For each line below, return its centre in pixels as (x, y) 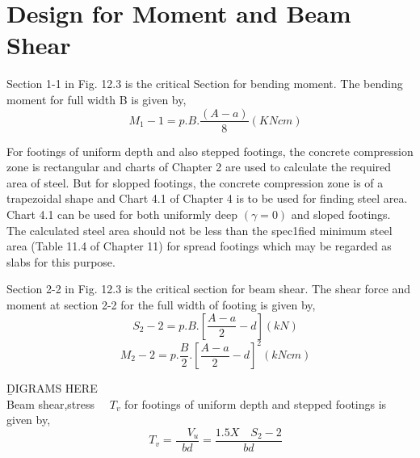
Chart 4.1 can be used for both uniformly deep (122, 214)
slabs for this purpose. (61, 261)
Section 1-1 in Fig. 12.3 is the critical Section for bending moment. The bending (205, 84)
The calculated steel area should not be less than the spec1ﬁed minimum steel (199, 230)
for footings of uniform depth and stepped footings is (256, 403)
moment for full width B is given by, (97, 99)
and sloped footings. (341, 214)
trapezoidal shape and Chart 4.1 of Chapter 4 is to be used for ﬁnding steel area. (207, 198)
